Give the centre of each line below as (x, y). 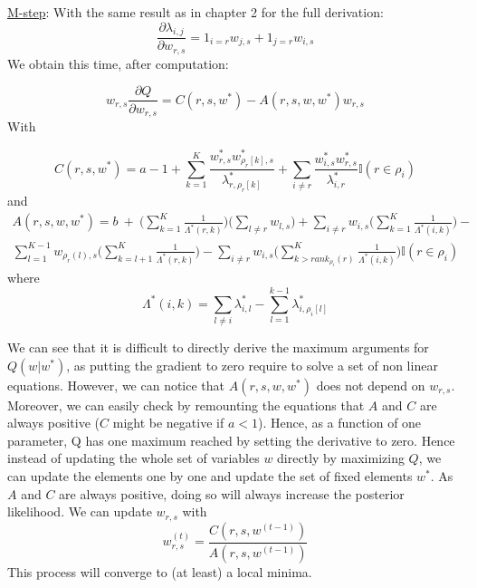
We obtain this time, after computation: (118, 63)
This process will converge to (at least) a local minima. (160, 571)
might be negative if (168, 423)
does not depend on (371, 385)
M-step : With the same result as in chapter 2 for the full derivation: (196, 12)
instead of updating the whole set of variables (134, 458)
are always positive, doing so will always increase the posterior (232, 493)
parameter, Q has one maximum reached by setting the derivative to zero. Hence (231, 440)
